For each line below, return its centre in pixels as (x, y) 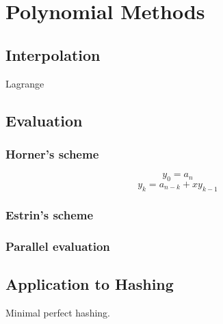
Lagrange (25, 83)
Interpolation (53, 54)
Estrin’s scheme (50, 214)
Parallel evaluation (58, 246)
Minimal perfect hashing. (58, 312)
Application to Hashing (90, 283)
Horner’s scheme (52, 153)
